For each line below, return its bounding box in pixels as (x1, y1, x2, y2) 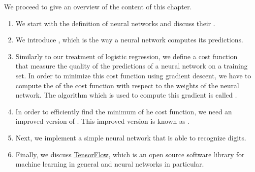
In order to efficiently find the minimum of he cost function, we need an (15, 106, 232, 116)
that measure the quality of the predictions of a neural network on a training (15, 61, 248, 71)
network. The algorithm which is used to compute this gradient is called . (15, 90, 237, 100)
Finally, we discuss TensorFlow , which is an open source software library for (15, 149, 245, 159)
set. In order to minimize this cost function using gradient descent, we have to (15, 70, 251, 80)
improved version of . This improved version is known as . (15, 116, 190, 126)
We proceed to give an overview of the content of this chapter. (4, 1, 192, 11)
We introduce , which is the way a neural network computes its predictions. (15, 34, 243, 45)
